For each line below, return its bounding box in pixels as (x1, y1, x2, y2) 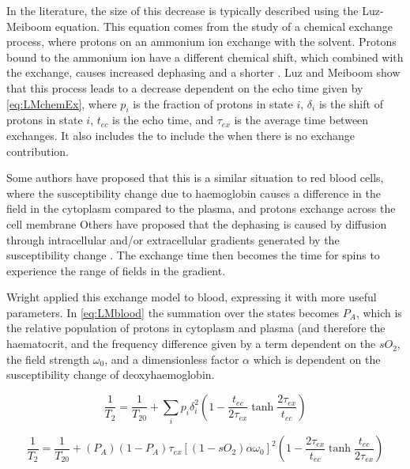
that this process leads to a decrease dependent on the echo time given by (6, 79, 363, 96)
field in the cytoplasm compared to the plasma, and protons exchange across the (6, 200, 396, 217)
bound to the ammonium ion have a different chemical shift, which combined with (6, 48, 404, 65)
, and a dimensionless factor (104, 350, 239, 367)
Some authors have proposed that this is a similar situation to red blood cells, (6, 169, 384, 186)
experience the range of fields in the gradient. (6, 262, 226, 278)
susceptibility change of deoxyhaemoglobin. (6, 366, 215, 383)
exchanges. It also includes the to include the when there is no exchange (6, 127, 355, 143)
